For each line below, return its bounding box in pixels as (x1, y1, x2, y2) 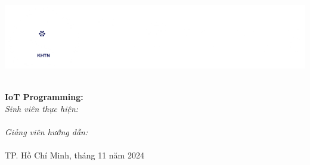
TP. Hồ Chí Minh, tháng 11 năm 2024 (5, 148, 144, 161)
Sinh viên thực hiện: (5, 102, 79, 114)
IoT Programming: (5, 90, 83, 102)
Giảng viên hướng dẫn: (5, 125, 88, 138)
